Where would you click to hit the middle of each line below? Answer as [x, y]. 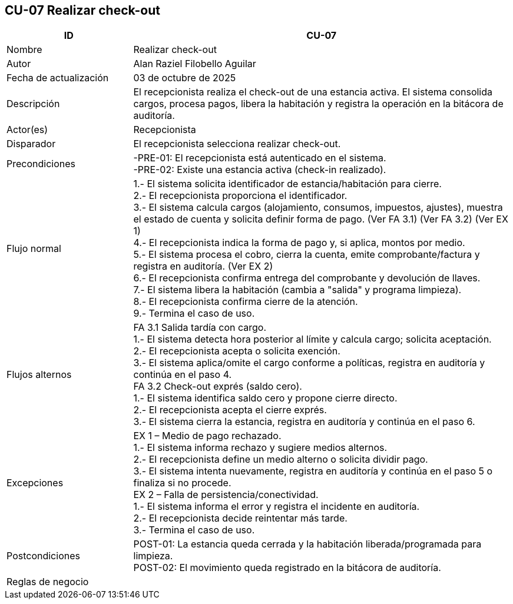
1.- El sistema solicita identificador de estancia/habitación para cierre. [287, 184]
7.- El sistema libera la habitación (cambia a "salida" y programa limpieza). [297, 290]
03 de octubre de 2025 [185, 78]
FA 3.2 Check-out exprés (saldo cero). [218, 386]
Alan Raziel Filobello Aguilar [195, 64]
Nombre [24, 50]
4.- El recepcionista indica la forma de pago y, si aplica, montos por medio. [299, 243]
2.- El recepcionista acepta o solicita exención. [237, 351]
